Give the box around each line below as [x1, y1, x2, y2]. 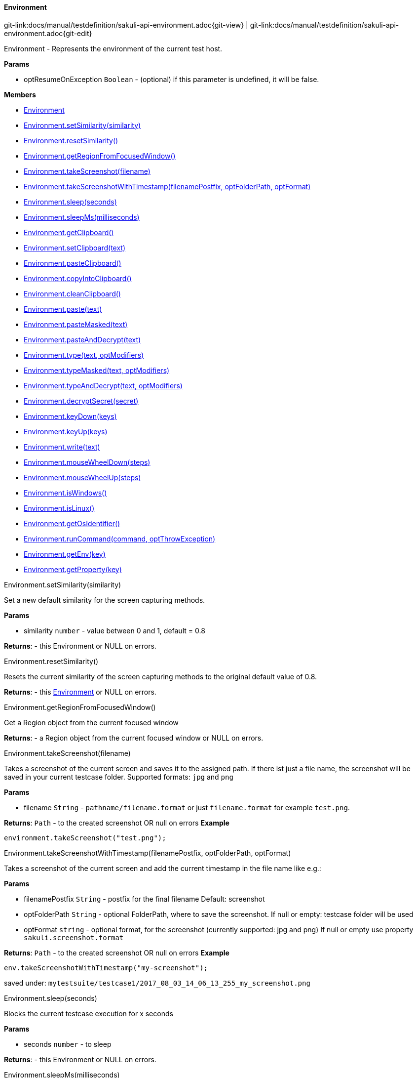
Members [4, 90, 36, 99]
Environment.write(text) [24, 442, 100, 451]
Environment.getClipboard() [24, 228, 114, 237]
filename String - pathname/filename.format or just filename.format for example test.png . [24, 803, 350, 812]
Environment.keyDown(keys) [24, 412, 117, 420]
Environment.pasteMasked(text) [24, 320, 128, 329]
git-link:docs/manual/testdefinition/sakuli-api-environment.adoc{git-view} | [4, 20, 248, 29]
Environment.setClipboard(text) [24, 243, 126, 252]
